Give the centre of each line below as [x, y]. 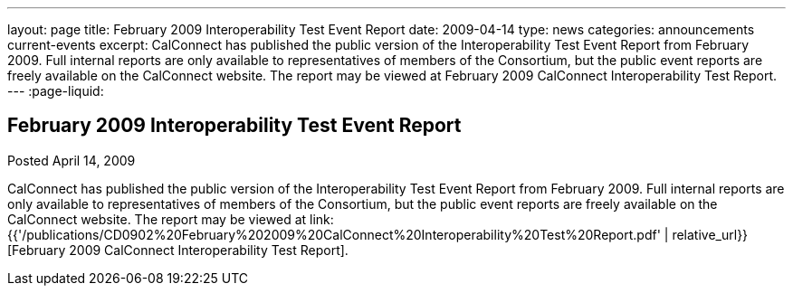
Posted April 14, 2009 [72, 160]
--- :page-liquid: [56, 91]
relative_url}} [710, 234]
